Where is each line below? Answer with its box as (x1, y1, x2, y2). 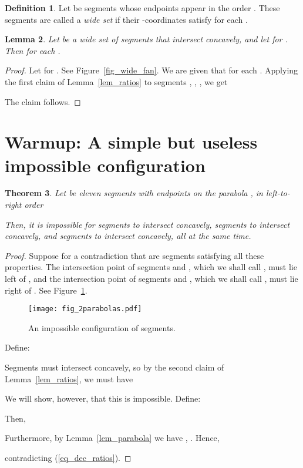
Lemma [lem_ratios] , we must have (5, 372, 133, 385)
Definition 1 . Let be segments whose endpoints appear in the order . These (5, 2, 280, 14)
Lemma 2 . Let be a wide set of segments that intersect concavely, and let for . (5, 33, 288, 45)
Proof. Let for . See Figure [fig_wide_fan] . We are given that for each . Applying (5, 64, 298, 76)
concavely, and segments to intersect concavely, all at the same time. (5, 230, 251, 242)
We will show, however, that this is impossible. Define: (5, 392, 201, 405)
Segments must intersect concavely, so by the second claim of (5, 361, 224, 373)
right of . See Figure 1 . (5, 284, 87, 296)
